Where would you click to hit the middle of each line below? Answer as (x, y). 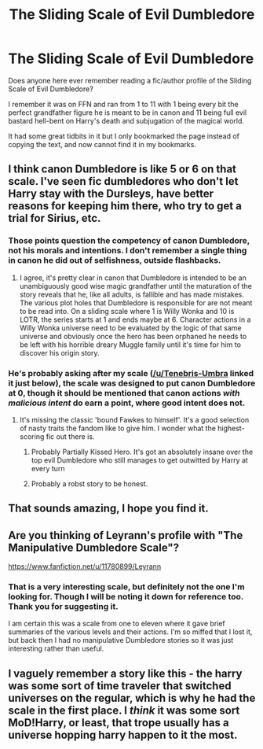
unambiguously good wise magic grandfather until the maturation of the (136, 286)
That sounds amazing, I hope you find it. (109, 509)
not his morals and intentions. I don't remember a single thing (128, 251)
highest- (231, 428)
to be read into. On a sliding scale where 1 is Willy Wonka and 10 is (127, 311)
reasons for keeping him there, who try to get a (125, 206)
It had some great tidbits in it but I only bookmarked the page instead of (124, 136)
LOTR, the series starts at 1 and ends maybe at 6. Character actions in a (135, 319)
